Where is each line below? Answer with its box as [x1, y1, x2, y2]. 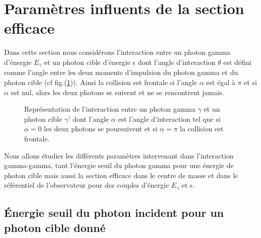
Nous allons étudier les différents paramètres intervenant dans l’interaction [4, 150, 234, 161]
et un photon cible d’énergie [44, 56, 131, 67]
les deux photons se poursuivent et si [44, 123, 157, 134]
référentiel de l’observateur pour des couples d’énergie [4, 180, 169, 190]
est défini [223, 56, 251, 67]
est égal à [206, 76, 235, 87]
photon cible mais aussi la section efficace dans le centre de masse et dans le [4, 170, 238, 180]
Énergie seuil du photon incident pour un [4, 205, 224, 220]
